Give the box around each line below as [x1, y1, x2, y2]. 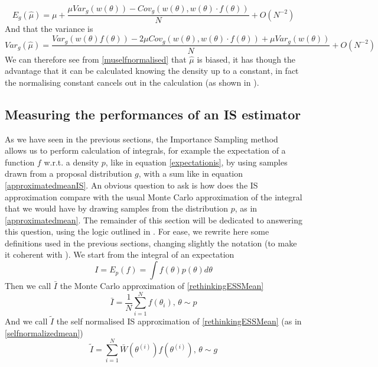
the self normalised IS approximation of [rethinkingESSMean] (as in [56, 315, 302, 327]
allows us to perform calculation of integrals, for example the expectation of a [5, 144, 286, 157]
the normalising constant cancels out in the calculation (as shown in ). [5, 76, 259, 88]
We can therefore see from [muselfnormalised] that [5, 53, 187, 65]
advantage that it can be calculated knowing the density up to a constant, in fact [5, 64, 299, 77]
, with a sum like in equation [138, 167, 243, 180]
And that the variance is [5, 22, 93, 35]
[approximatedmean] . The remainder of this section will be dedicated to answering [5, 213, 303, 226]
